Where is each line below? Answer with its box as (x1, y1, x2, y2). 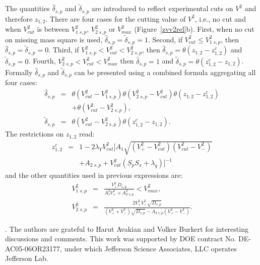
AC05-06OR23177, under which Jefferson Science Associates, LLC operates (5, 243, 237, 253)
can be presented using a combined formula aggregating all (74, 67, 256, 77)
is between (37, 24, 70, 34)
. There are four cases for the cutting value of (45, 13, 186, 24)
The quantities (5, 3, 50, 14)
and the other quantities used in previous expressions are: (5, 170, 183, 180)
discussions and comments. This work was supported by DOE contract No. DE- (5, 233, 251, 244)
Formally (5, 67, 33, 77)
